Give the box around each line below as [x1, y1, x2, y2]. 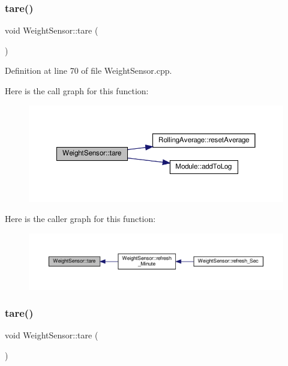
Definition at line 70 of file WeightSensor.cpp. [5, 64, 172, 77]
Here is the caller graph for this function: [5, 212, 156, 225]
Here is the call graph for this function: [5, 85, 149, 97]
